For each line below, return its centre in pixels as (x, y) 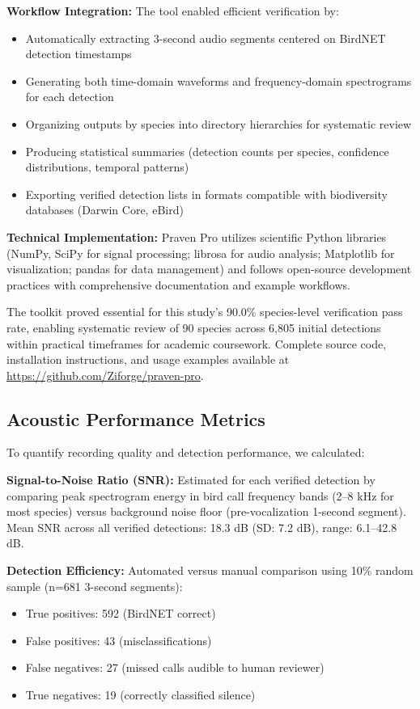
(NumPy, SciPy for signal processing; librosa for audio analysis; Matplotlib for (201, 253)
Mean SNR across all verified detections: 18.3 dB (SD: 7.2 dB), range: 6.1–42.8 (202, 527)
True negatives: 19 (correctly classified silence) (140, 695)
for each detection (70, 97)
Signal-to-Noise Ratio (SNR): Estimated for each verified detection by (191, 480)
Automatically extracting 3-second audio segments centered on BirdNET (206, 38)
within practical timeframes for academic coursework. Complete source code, (197, 343)
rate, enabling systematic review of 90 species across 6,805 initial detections (194, 327)
